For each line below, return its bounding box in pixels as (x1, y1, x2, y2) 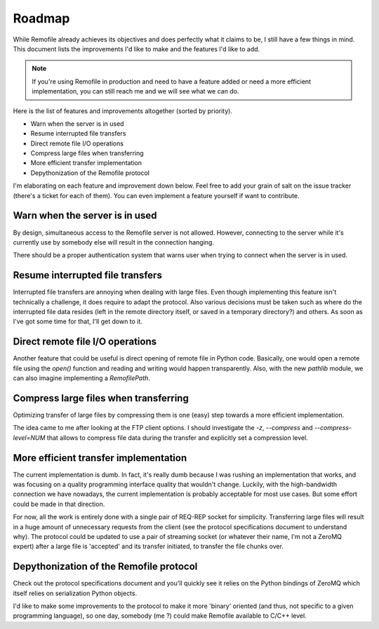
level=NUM (13, 433, 46, 442)
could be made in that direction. (13, 500, 105, 508)
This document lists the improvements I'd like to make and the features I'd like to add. (13, 44, 260, 53)
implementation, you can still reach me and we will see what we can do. (32, 87, 239, 96)
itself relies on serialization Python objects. (13, 589, 137, 597)
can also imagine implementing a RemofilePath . (13, 374, 151, 382)
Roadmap (13, 11, 70, 26)
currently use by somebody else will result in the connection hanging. (13, 238, 214, 246)
